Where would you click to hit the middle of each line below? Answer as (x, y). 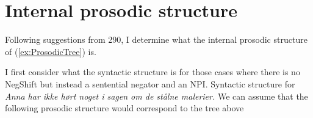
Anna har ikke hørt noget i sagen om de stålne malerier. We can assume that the (156, 96)
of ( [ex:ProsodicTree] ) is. (51, 51)
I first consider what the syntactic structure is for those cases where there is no (153, 72)
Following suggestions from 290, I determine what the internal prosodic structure (156, 39)
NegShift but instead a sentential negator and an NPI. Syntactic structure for (150, 83)
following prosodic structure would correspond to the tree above (124, 108)
